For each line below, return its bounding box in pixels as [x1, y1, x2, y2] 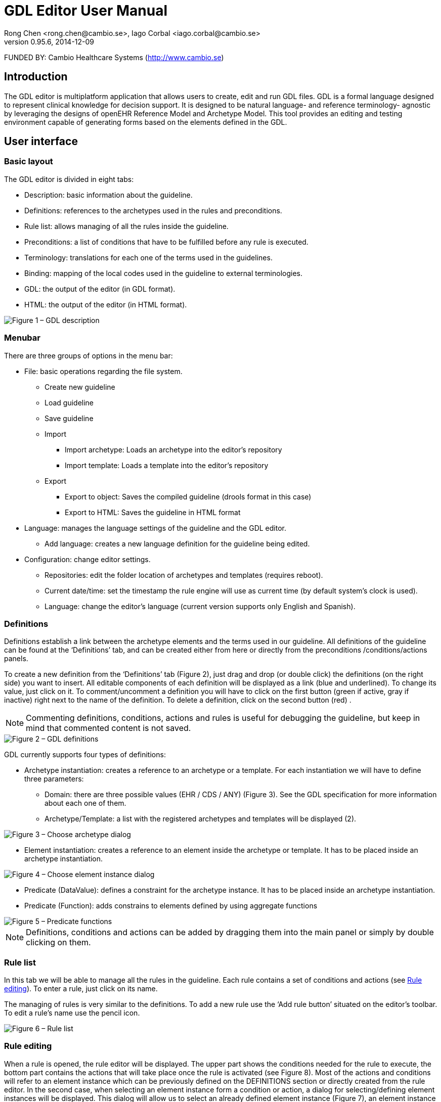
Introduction [4, 70, 68, 83]
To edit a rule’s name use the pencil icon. [4, 1008, 140, 1018]
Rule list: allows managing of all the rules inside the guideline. [24, 221, 229, 231]
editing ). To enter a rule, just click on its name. [4, 984, 158, 993]
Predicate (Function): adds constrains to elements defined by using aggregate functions [24, 901, 318, 910]
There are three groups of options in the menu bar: [4, 351, 173, 360]
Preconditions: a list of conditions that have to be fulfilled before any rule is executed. [24, 237, 308, 246]
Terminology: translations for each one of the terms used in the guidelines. [24, 253, 273, 262]
